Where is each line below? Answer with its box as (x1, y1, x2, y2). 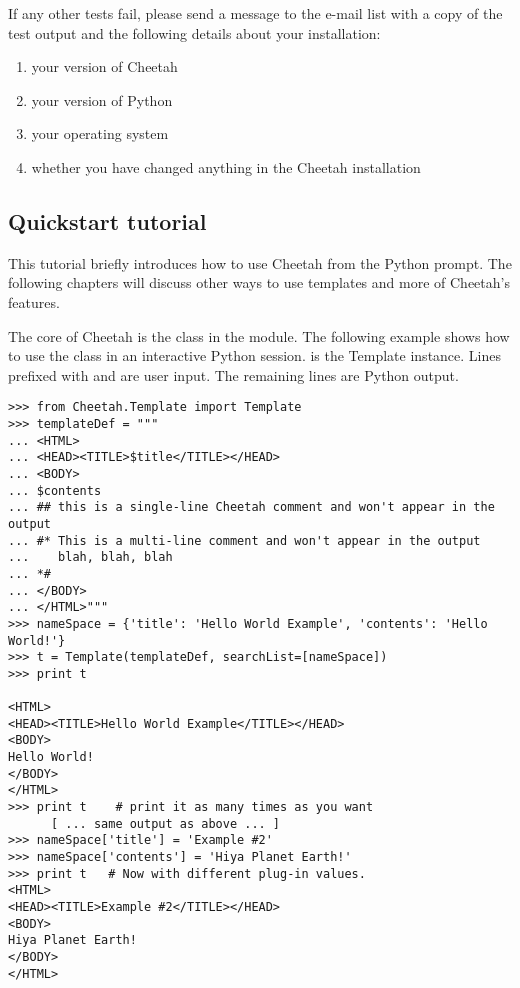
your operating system (31, 123, 169, 144)
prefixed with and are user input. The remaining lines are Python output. (8, 364, 459, 385)
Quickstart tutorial (8, 205, 207, 236)
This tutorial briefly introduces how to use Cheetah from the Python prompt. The (8, 252, 512, 273)
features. (8, 291, 60, 312)
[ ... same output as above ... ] (50, 816, 281, 831)
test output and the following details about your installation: (8, 22, 381, 43)
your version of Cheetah (31, 56, 178, 77)
